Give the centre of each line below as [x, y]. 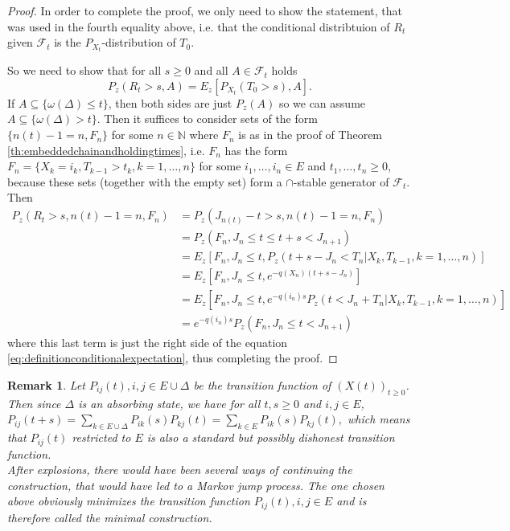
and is [352, 501]
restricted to [101, 437]
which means [379, 419]
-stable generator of [341, 181]
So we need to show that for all [84, 70]
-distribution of [139, 42]
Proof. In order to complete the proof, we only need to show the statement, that [205, 10]
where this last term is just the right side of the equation [148, 342]
